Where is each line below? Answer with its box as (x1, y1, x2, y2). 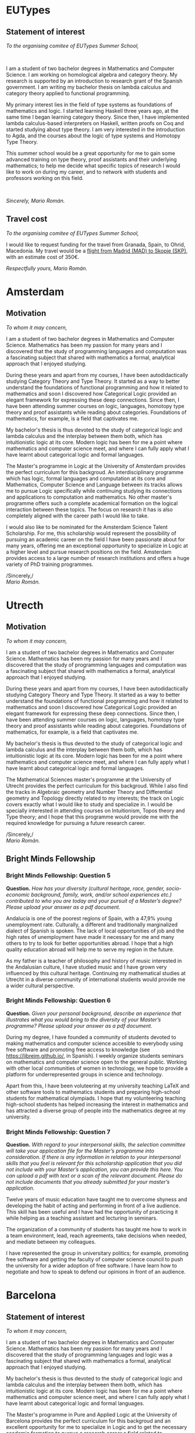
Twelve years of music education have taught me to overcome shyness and (6, 1196, 187, 1203)
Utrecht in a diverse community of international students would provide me (6, 976, 186, 983)
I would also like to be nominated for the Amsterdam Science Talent (6, 523, 168, 530)
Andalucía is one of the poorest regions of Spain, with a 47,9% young (6, 914, 172, 921)
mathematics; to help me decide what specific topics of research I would (6, 162, 180, 169)
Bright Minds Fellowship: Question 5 (6, 872, 111, 880)
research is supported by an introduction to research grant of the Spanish (6, 77, 183, 84)
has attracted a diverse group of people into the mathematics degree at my (6, 1107, 186, 1114)
